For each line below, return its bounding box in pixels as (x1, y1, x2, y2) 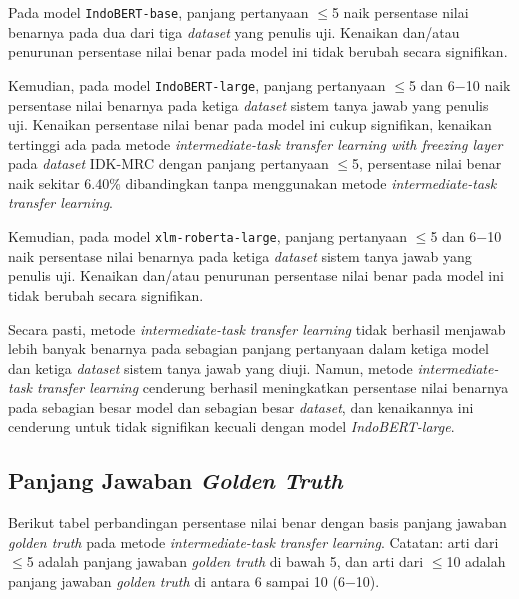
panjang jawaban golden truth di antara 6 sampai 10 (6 (8, 571, 345, 592)
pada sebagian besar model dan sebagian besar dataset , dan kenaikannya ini (8, 396, 474, 417)
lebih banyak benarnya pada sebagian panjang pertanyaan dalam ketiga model (8, 338, 489, 359)
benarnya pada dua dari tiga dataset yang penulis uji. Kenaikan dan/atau (8, 21, 460, 42)
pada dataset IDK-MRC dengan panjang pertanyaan (8, 153, 329, 174)
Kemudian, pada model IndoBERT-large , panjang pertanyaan (8, 74, 386, 95)
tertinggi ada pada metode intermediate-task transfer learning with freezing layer (8, 133, 503, 154)
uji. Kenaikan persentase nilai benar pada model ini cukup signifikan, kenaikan (8, 114, 492, 135)
